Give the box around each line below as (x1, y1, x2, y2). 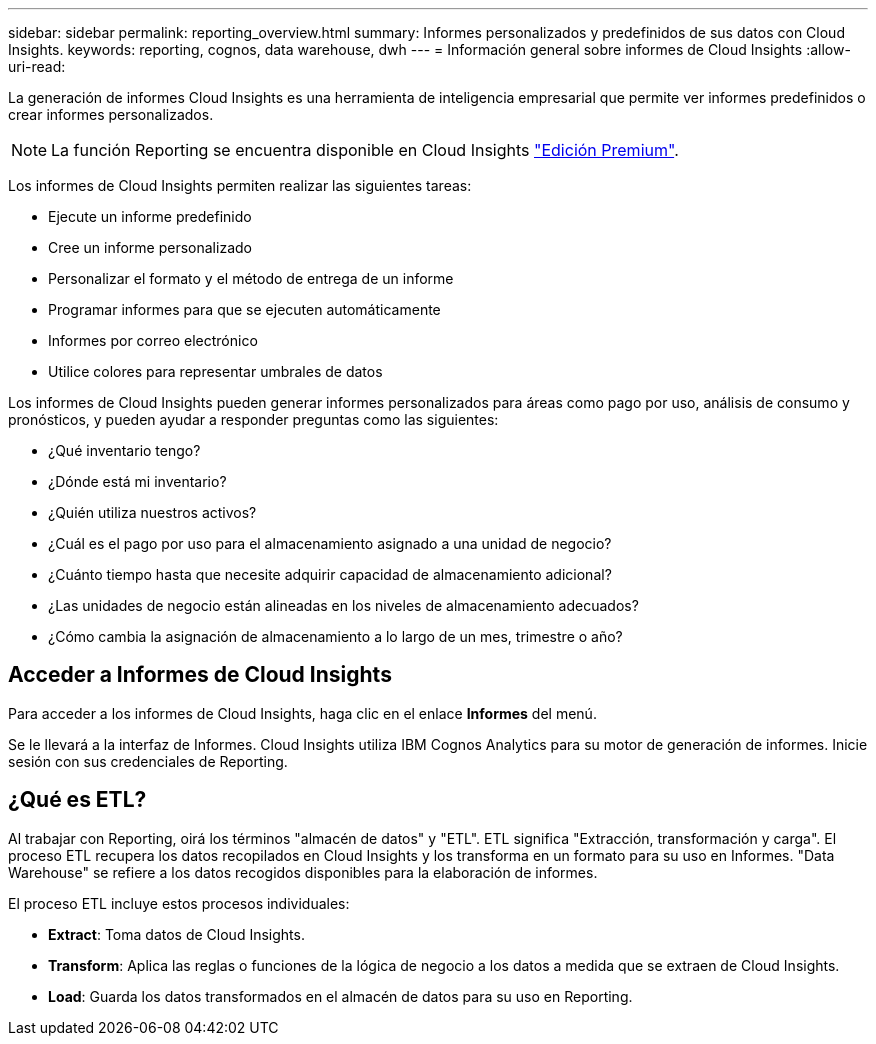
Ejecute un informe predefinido (48, 208, 252, 225)
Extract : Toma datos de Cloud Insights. (48, 925, 305, 943)
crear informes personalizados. (8, 106, 214, 123)
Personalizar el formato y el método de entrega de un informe (48, 270, 454, 287)
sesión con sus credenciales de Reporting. (8, 752, 288, 770)
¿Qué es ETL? (8, 787, 147, 813)
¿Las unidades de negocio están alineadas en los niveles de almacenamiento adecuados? (48, 597, 639, 614)
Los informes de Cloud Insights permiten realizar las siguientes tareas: (8, 177, 472, 194)
